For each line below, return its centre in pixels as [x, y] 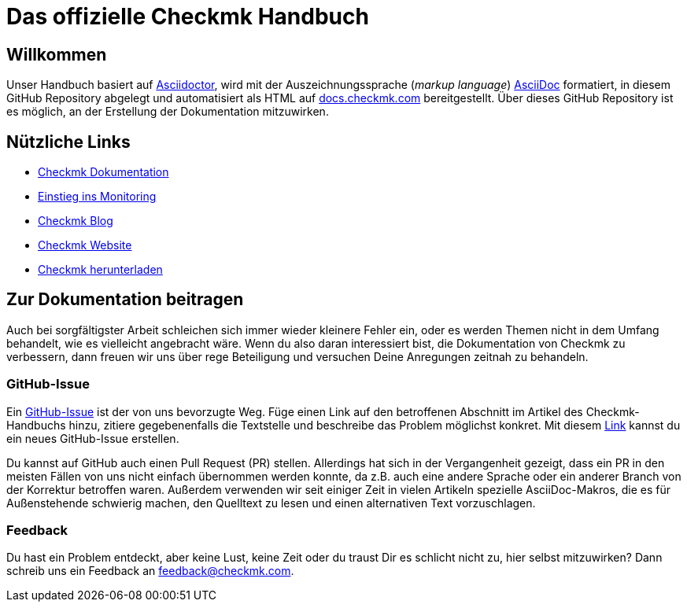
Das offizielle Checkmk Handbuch [188, 17]
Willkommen [57, 54]
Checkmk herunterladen [100, 270]
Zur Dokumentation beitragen [125, 300]
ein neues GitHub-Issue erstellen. [93, 438]
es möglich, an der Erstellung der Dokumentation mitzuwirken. [168, 112]
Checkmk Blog [76, 221]
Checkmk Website [85, 245]
